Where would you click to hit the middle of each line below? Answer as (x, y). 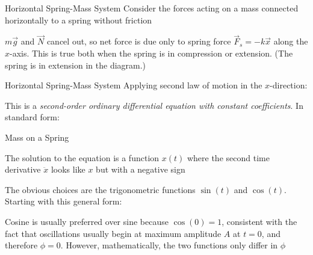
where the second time (228, 157)
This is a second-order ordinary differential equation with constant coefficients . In (154, 105)
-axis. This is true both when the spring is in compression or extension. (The (151, 53)
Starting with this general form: (64, 201)
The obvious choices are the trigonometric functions (100, 189)
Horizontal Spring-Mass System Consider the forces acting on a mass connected (152, 8)
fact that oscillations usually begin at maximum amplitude (113, 233)
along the (291, 41)
